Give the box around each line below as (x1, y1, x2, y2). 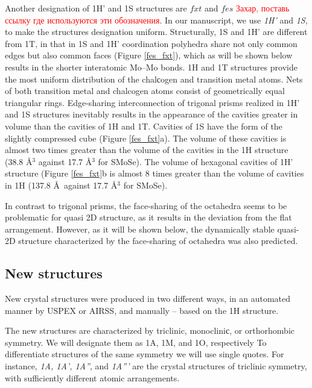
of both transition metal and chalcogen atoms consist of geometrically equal (5, 84, 285, 97)
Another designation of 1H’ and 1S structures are (5, 2, 187, 14)
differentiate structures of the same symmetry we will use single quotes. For (5, 348, 284, 360)
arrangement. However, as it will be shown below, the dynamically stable (5, 222, 275, 235)
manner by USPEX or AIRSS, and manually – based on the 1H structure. (5, 304, 279, 316)
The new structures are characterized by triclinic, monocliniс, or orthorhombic (5, 324, 294, 337)
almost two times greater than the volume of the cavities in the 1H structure (5, 143, 288, 156)
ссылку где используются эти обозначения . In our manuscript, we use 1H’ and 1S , (5, 13, 308, 26)
